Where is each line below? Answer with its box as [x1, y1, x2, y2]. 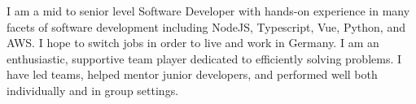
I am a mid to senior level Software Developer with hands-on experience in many [7, 2, 410, 19]
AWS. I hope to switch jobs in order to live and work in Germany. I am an [7, 34, 379, 51]
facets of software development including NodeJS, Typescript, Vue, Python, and [7, 18, 405, 35]
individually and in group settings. [7, 81, 179, 98]
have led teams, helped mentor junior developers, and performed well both [7, 66, 378, 83]
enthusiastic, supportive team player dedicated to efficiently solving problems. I [7, 50, 402, 67]
